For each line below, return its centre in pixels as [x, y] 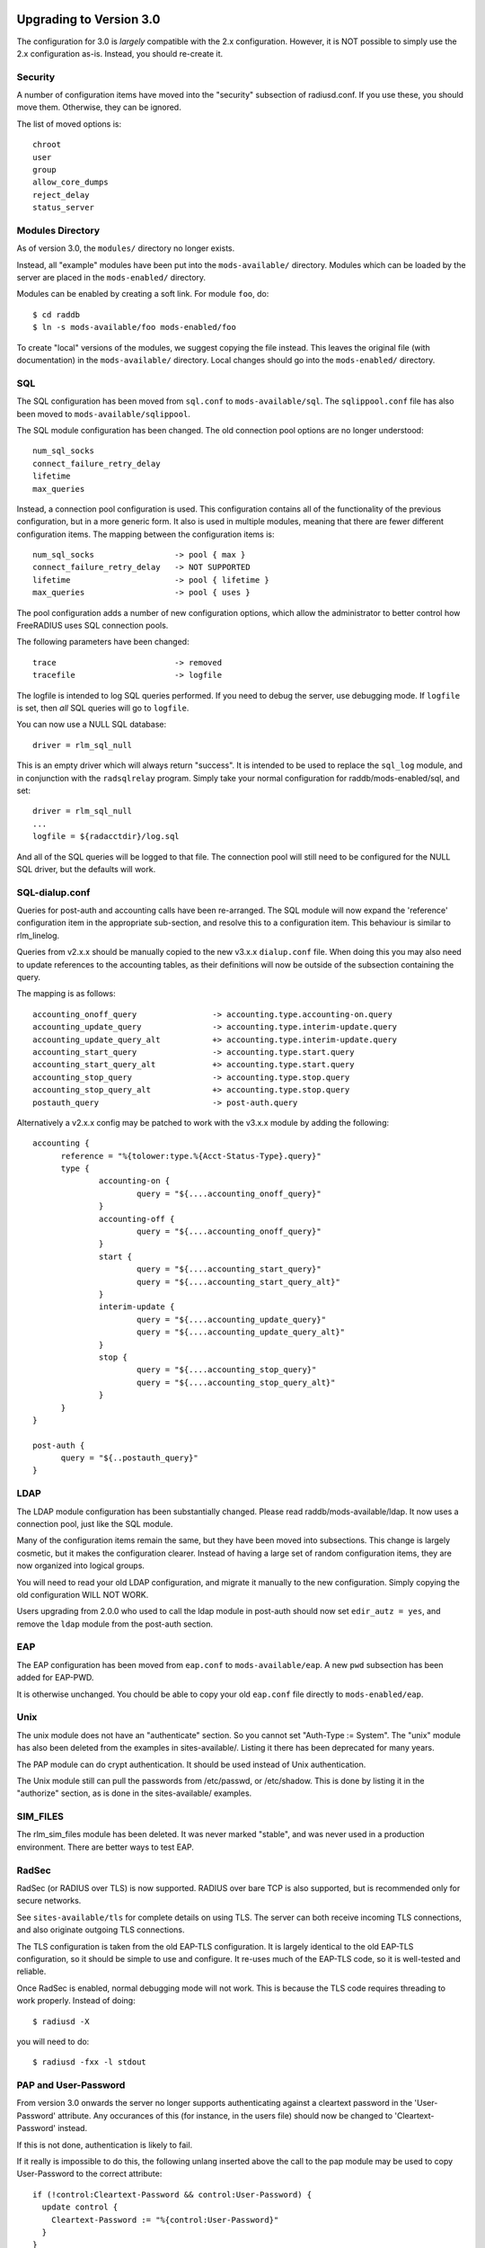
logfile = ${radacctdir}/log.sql [106, 837]
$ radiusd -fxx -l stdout [90, 2062]
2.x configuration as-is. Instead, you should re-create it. [120, 53]
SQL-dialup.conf [53, 892]
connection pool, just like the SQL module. [95, 1523]
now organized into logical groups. [81, 1566]
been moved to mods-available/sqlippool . [103, 414]
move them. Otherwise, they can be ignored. [99, 107]
